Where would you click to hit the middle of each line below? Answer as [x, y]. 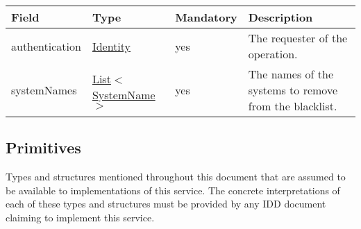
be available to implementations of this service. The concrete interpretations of [173, 190]
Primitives [43, 147]
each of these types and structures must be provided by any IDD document [166, 204]
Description [280, 17]
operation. [273, 54]
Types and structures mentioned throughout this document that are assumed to [176, 177]
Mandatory [206, 17]
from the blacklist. [293, 106]
